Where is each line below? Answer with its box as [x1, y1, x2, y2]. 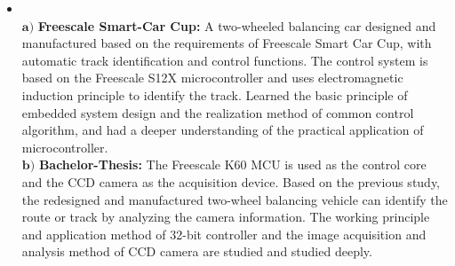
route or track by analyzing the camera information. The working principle [21, 207, 430, 226]
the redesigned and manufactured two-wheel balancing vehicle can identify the [21, 190, 448, 208]
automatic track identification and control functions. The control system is [21, 51, 428, 69]
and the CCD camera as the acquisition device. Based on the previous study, [21, 172, 441, 191]
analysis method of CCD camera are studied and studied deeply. [21, 242, 372, 261]
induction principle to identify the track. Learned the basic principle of [21, 85, 408, 104]
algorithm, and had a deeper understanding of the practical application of [21, 121, 424, 139]
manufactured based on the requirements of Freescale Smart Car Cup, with [21, 34, 432, 52]
